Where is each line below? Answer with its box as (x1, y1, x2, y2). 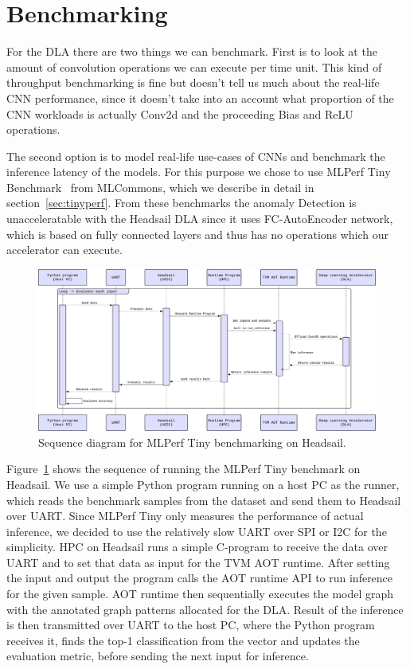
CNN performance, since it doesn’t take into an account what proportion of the (6, 89, 394, 106)
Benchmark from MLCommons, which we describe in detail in (6, 178, 314, 195)
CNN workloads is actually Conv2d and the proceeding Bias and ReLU (6, 105, 353, 122)
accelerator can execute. (6, 241, 123, 258)
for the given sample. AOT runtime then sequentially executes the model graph (6, 585, 394, 602)
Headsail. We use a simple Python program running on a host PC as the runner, (6, 475, 400, 492)
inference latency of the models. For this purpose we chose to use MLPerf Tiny (6, 163, 391, 180)
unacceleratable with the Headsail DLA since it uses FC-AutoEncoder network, (6, 210, 393, 227)
